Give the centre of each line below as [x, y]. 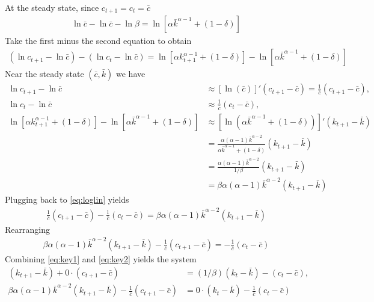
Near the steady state [44, 74]
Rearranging [27, 229]
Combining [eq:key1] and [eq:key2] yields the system [101, 258]
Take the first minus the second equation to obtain [98, 41]
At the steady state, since [52, 7]
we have [131, 74]
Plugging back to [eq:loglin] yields [67, 199]
